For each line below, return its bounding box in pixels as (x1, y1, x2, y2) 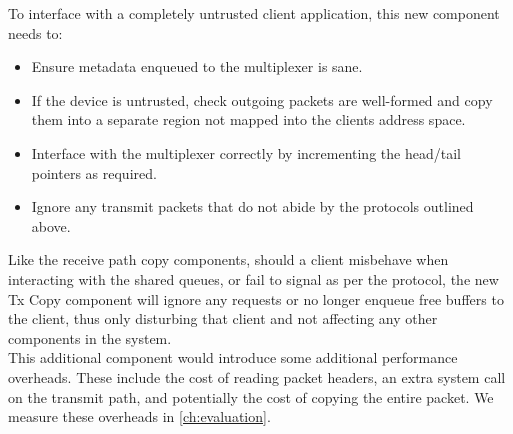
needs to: (8, 22, 63, 43)
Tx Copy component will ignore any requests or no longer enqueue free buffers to (8, 288, 504, 309)
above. (31, 215, 71, 236)
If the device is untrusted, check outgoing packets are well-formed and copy (31, 89, 493, 110)
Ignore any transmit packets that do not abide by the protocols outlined (31, 196, 474, 217)
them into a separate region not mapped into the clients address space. (31, 109, 466, 130)
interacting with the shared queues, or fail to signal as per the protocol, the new (8, 268, 499, 289)
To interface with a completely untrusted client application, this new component (8, 3, 500, 23)
